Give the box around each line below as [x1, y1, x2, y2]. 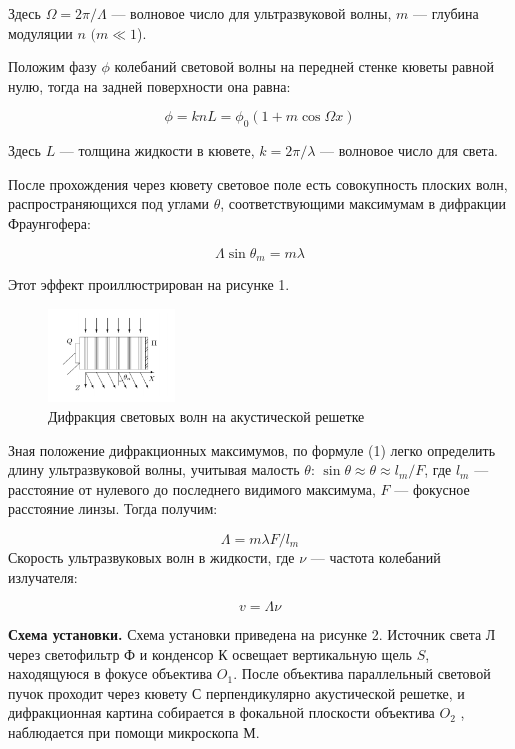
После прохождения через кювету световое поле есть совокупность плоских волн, [8, 173, 508, 194]
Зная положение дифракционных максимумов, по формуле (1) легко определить [8, 439, 496, 460]
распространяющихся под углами [8, 193, 210, 214]
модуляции [8, 22, 73, 43]
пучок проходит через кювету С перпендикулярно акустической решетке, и [8, 682, 465, 703]
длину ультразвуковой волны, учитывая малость [8, 459, 300, 480]
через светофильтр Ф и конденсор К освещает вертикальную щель [8, 643, 412, 664]
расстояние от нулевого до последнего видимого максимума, [8, 478, 376, 499]
